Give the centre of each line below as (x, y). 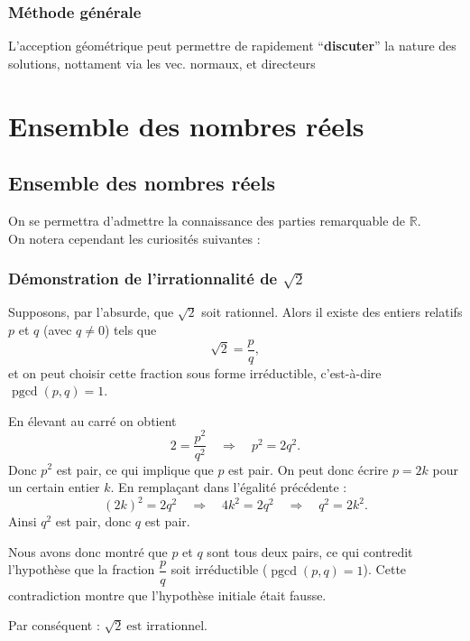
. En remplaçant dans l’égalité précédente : (229, 487)
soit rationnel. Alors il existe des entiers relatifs (332, 312)
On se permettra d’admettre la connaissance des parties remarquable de (207, 220)
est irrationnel (166, 627)
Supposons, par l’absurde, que (91, 312)
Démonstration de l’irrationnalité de (143, 279)
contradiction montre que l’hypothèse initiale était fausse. (167, 595)
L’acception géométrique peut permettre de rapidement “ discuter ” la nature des (232, 46)
